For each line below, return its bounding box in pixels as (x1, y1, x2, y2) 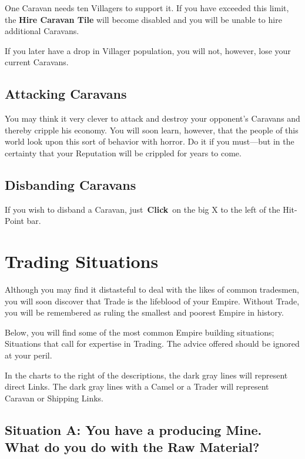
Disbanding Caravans (5, 175, 136, 193)
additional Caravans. (5, 25, 79, 37)
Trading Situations (5, 249, 159, 273)
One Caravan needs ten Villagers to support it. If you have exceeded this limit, (5, 2, 289, 14)
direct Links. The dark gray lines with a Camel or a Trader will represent (5, 380, 269, 393)
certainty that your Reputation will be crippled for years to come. (5, 146, 242, 159)
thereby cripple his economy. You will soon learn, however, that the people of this (5, 123, 299, 136)
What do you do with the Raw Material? (5, 438, 260, 456)
